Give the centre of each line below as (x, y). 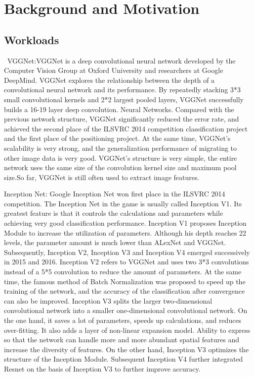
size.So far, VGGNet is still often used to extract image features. (102, 177)
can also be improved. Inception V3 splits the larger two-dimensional (108, 300)
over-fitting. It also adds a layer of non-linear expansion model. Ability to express (127, 330)
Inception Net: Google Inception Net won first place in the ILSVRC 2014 (115, 194)
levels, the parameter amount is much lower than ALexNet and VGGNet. (115, 242)
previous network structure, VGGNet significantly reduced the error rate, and (122, 119)
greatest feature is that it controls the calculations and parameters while (114, 213)
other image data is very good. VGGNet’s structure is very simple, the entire (121, 157)
